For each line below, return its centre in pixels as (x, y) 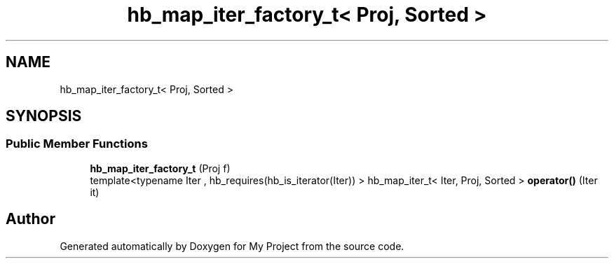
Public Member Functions (77, 144)
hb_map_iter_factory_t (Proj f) (160, 168)
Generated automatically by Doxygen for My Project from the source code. (232, 246)
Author (30, 219)
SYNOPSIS (44, 116)
